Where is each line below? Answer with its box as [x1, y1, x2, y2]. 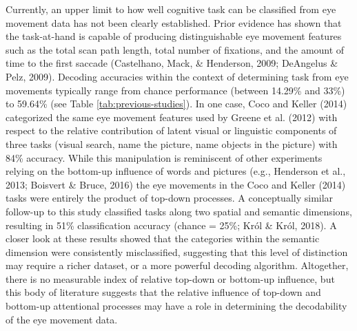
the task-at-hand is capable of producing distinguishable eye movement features [6, 29, 342, 43]
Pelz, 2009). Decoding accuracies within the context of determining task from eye [6, 69, 349, 83]
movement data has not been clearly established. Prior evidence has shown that [6, 15, 342, 30]
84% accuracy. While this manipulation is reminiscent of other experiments [6, 150, 323, 164]
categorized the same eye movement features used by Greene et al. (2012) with [6, 109, 338, 124]
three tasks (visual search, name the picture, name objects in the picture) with [6, 136, 338, 151]
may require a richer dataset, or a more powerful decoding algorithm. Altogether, [6, 258, 349, 273]
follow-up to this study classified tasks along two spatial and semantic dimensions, [6, 204, 352, 218]
